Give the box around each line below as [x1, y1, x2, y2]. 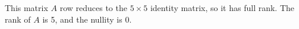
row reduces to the [59, 2, 127, 13]
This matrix [5, 2, 48, 13]
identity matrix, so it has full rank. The [150, 2, 295, 13]
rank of [5, 13, 31, 25]
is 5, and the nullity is [42, 13, 122, 25]
